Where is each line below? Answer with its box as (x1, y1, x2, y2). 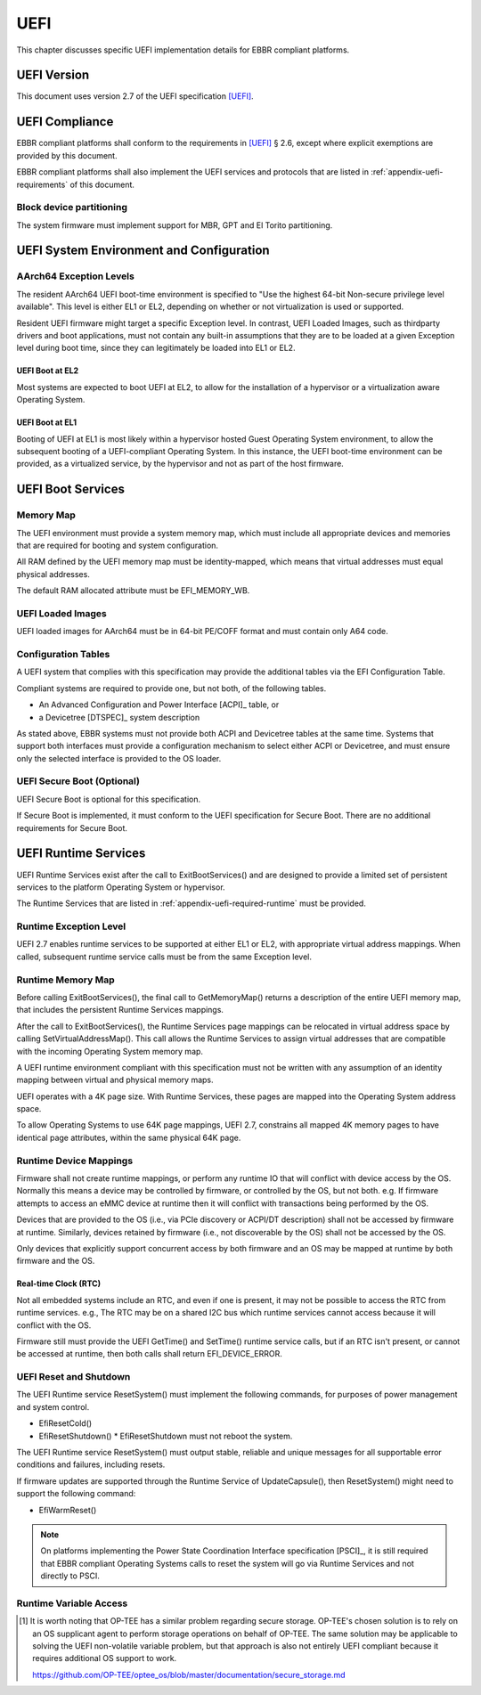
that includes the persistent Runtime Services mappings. (16, 1005, 224, 1015)
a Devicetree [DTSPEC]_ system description (38, 712, 200, 722)
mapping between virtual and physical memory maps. (16, 1074, 214, 1086)
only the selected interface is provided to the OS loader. (16, 753, 222, 763)
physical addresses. (16, 568, 91, 579)
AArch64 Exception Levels (16, 270, 135, 282)
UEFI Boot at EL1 (16, 417, 77, 428)
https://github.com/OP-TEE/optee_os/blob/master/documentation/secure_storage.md (32, 1669, 346, 1680)
